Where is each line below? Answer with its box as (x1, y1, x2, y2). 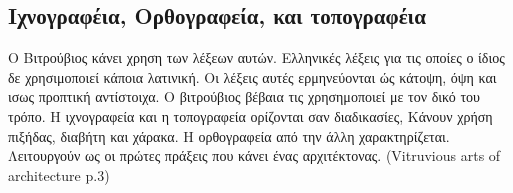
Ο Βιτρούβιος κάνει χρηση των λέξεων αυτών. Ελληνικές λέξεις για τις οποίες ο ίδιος (8, 47, 505, 68)
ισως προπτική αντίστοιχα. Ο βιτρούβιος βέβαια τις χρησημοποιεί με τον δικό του (8, 86, 481, 107)
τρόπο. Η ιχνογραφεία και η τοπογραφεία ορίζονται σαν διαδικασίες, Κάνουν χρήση (8, 105, 493, 126)
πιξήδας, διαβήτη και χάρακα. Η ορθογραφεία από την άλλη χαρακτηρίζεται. (8, 125, 450, 146)
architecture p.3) (8, 164, 110, 185)
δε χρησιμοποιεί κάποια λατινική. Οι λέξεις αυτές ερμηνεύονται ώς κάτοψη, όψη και (8, 66, 497, 87)
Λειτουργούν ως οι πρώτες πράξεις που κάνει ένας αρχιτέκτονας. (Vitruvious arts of (8, 145, 501, 166)
